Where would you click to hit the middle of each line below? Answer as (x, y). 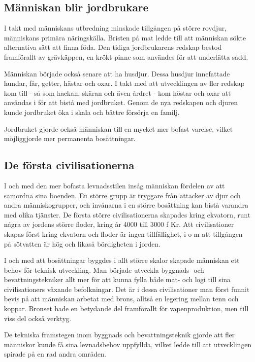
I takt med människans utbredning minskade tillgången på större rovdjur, (115, 28)
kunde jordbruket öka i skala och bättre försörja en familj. (92, 112)
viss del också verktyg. (38, 318)
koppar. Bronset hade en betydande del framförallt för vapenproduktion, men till (126, 308)
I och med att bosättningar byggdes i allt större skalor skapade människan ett (122, 260)
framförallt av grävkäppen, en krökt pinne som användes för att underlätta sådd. (126, 56)
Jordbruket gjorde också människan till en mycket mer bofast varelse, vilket (118, 128)
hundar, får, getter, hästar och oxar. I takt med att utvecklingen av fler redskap (124, 83)
